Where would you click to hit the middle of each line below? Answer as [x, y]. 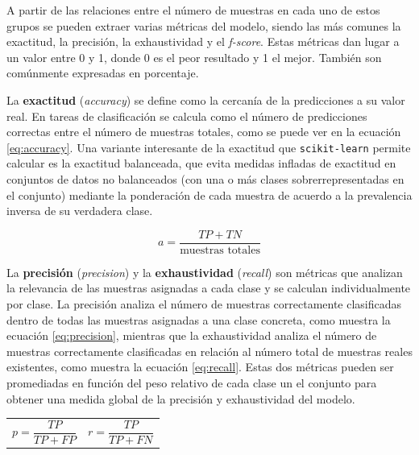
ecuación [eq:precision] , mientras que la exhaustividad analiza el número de [192, 335]
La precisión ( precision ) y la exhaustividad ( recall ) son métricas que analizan [205, 272]
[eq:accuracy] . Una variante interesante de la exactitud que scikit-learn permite [209, 147]
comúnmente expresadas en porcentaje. [103, 73]
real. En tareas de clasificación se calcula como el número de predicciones [187, 116]
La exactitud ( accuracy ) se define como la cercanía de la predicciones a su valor [206, 99]
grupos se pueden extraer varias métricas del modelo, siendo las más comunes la [204, 25]
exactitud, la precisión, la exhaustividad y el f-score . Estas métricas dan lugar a [203, 41]
